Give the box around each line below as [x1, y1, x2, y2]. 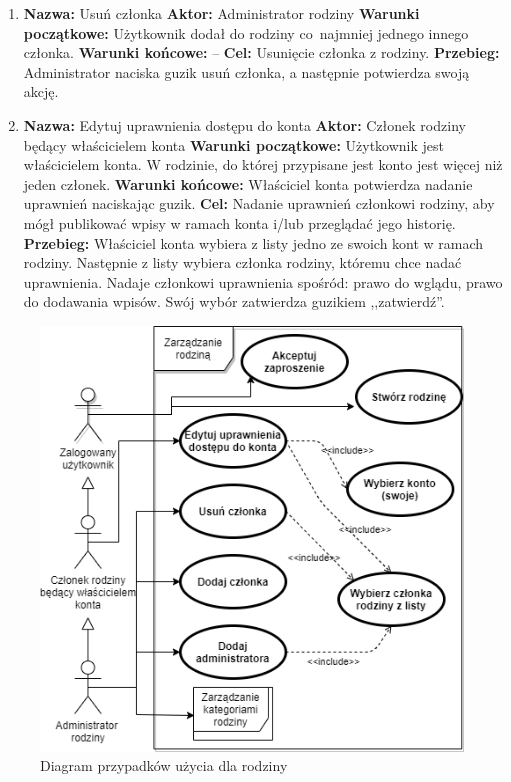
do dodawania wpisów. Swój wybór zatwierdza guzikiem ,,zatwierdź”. [23, 291, 445, 312]
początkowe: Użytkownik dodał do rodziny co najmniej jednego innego [23, 22, 469, 43]
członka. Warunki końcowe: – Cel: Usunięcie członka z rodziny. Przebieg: [23, 42, 500, 63]
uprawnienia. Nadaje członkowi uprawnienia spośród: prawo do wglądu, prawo [23, 271, 503, 292]
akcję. [23, 81, 59, 102]
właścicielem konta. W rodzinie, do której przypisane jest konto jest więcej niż [23, 154, 503, 175]
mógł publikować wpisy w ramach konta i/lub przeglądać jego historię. [23, 212, 456, 233]
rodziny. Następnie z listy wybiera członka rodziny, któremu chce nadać [23, 252, 462, 273]
